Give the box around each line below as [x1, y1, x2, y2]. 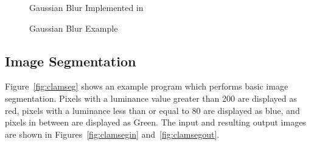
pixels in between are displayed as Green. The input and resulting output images [5, 116, 306, 129]
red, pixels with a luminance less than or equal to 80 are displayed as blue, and [5, 104, 300, 116]
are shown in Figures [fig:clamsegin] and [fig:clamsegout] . [5, 127, 220, 140]
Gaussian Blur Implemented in [29, 1, 144, 13]
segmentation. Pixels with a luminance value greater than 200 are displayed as [5, 91, 297, 104]
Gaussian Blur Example [29, 21, 118, 34]
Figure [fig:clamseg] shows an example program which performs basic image [5, 80, 288, 93]
